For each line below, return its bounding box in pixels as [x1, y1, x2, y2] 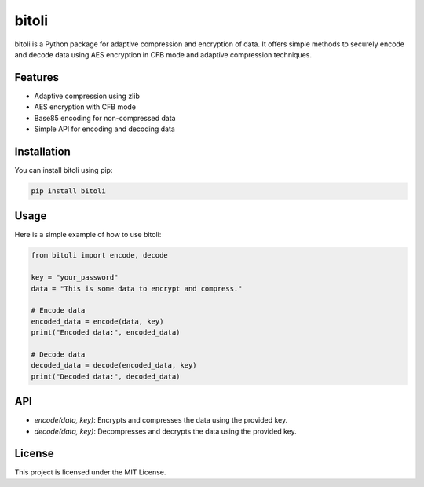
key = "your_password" [31, 273, 119, 282]
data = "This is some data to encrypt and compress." [31, 284, 243, 293]
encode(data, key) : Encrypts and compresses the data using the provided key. [34, 416, 288, 425]
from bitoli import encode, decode [31, 251, 168, 260]
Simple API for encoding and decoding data [34, 124, 176, 134]
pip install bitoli [31, 186, 106, 196]
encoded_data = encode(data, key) [31, 317, 164, 326]
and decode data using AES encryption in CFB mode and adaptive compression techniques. [14, 49, 312, 59]
